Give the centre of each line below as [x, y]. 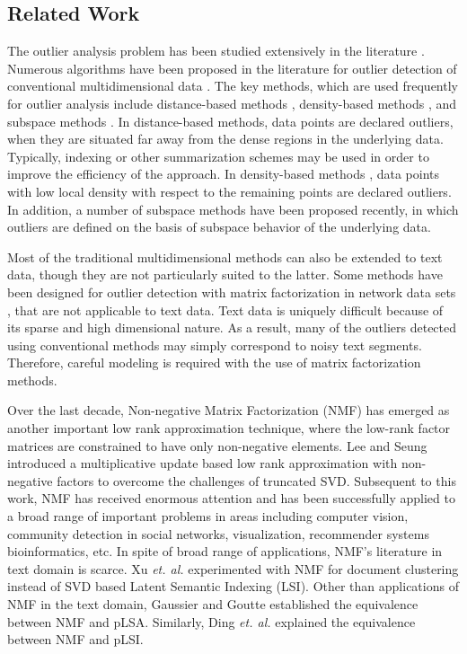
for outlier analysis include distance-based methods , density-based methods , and [232, 103]
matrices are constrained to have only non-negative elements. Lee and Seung [217, 445]
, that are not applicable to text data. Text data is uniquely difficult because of [225, 309]
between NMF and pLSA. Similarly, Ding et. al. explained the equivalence [211, 621]
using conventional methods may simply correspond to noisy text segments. [215, 345]
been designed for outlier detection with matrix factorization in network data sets [232, 292]
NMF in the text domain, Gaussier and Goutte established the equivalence [213, 604]
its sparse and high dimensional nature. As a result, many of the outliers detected [232, 327]
